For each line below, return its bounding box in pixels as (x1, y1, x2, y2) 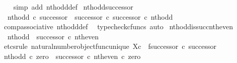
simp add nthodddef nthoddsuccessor (13, 2, 133, 12)
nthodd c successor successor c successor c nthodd (7, 11, 173, 22)
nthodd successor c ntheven (7, 31, 99, 41)
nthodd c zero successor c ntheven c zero (4, 50, 141, 61)
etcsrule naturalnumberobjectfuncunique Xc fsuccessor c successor (4, 41, 216, 51)
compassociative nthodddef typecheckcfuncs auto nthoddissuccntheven (4, 21, 233, 32)
